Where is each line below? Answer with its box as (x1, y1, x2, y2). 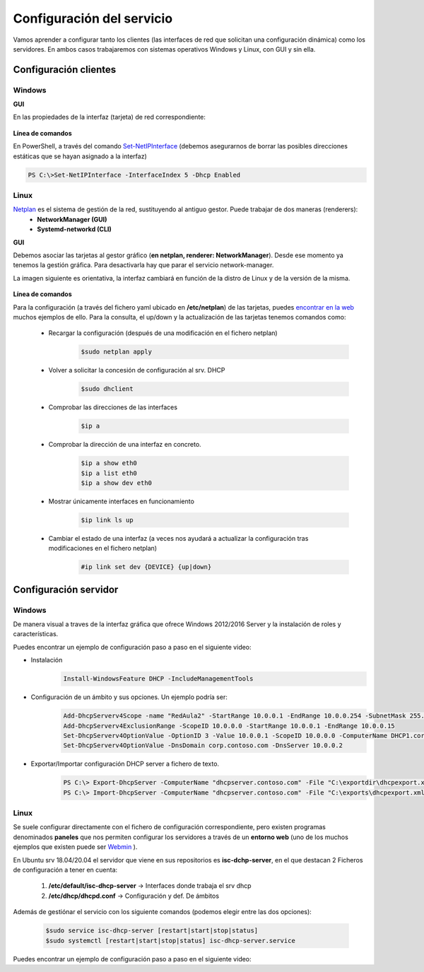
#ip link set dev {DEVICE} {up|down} (81, 563, 212, 571)
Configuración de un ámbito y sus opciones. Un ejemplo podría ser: (30, 693, 228, 701)
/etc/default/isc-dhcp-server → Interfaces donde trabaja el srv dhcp (48, 882, 252, 890)
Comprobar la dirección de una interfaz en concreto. (48, 440, 201, 449)
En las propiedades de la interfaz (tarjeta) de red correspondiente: (13, 113, 206, 122)
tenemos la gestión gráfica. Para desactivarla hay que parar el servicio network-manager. (13, 261, 274, 269)
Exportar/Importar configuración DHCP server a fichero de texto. (30, 760, 219, 768)
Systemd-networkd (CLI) (37, 225, 112, 233)
